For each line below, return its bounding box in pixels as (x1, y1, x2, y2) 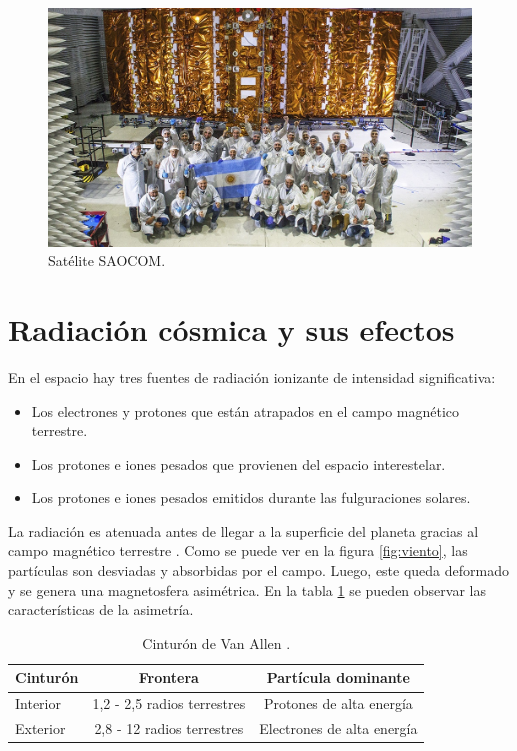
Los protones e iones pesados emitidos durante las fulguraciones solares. (31, 487, 471, 508)
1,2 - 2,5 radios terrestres (92, 693, 246, 714)
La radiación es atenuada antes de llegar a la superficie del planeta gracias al (8, 520, 479, 541)
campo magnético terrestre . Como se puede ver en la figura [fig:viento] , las (8, 540, 468, 561)
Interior (15, 693, 61, 714)
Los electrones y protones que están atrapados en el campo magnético (31, 400, 460, 421)
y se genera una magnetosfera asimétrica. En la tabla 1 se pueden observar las (8, 579, 486, 600)
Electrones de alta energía (259, 718, 418, 739)
